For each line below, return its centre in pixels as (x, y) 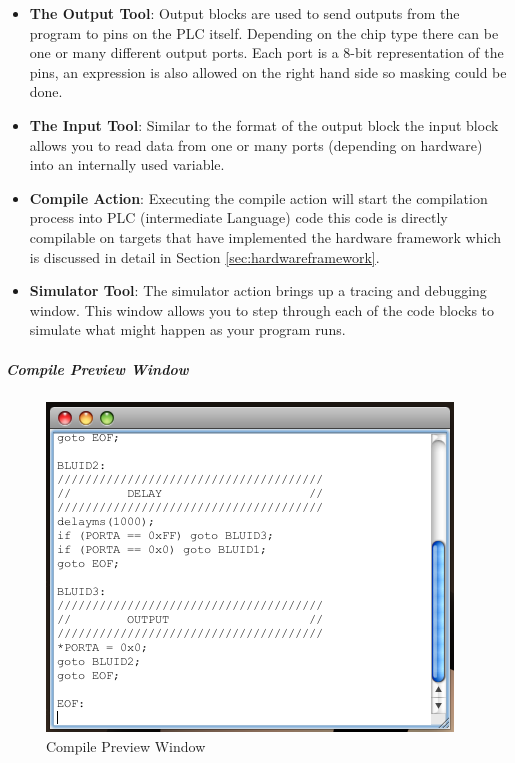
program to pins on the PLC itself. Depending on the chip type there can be (264, 32)
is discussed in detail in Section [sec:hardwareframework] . (204, 256)
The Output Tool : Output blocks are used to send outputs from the (244, 13)
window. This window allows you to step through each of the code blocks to (262, 309)
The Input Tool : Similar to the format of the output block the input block (264, 124)
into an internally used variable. (127, 164)
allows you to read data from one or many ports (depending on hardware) (256, 144)
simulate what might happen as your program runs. (187, 329)
